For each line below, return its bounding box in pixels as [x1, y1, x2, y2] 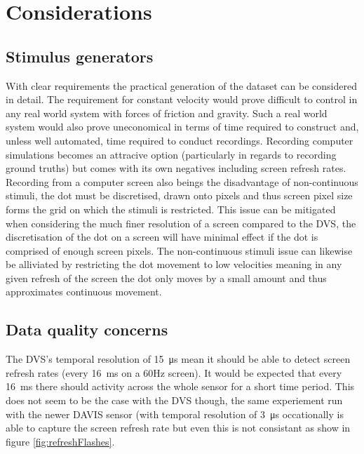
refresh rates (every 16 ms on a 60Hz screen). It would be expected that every [6, 365, 342, 380]
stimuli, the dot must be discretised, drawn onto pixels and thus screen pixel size [6, 188, 353, 203]
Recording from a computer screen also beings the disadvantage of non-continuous [6, 174, 358, 189]
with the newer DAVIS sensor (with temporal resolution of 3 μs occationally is [6, 406, 344, 421]
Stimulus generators [6, 45, 154, 67]
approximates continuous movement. [6, 284, 162, 299]
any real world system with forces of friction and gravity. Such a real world [6, 105, 328, 120]
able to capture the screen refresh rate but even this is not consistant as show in [6, 420, 351, 435]
